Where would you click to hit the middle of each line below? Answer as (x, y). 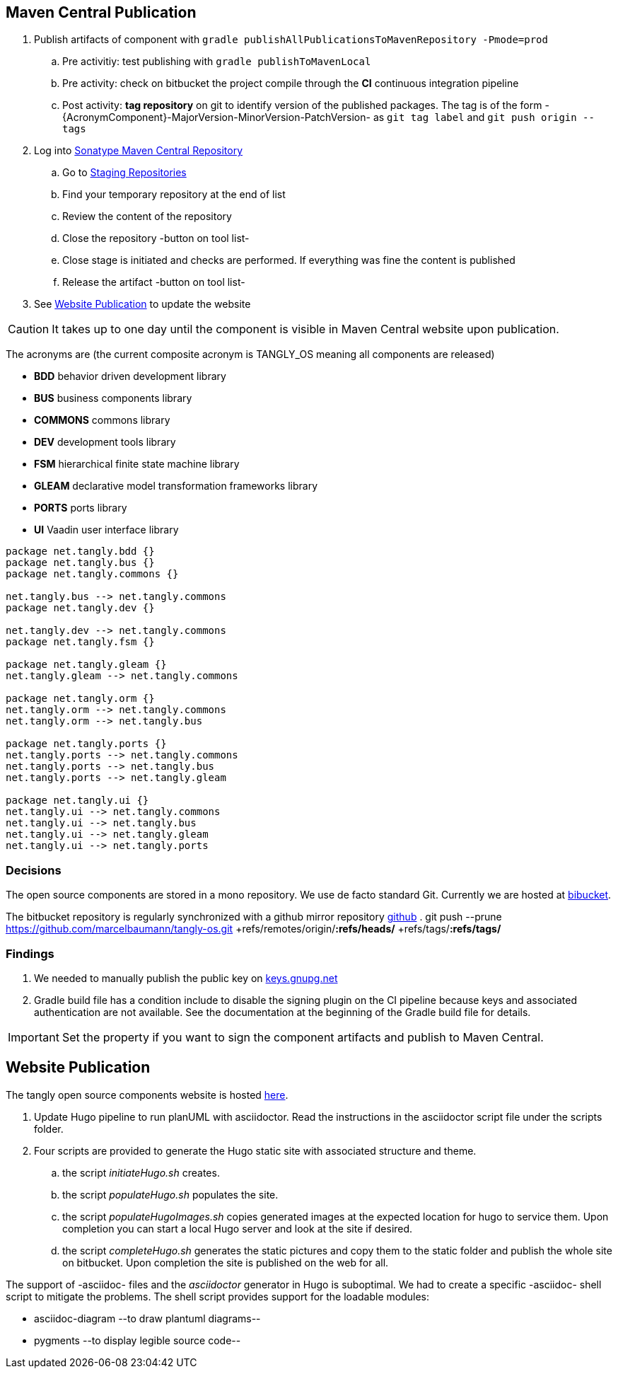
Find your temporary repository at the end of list (174, 195)
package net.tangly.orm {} (80, 699)
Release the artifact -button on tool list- (154, 282)
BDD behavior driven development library (130, 376)
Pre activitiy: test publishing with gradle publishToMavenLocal (217, 62)
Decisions (34, 870)
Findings (30, 953)
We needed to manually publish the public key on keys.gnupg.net (186, 978)
